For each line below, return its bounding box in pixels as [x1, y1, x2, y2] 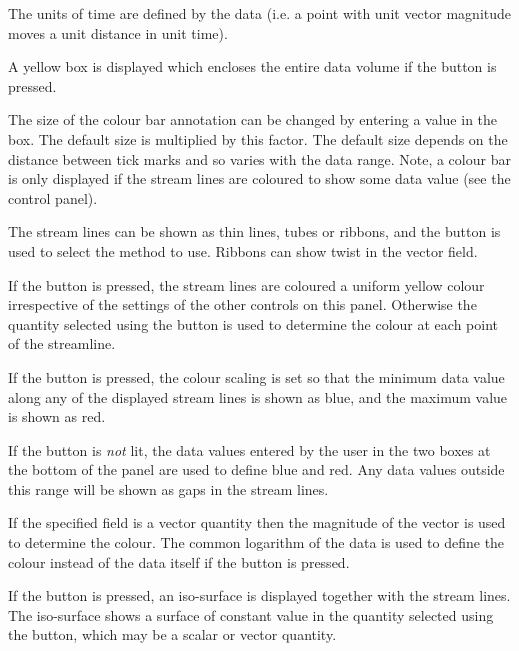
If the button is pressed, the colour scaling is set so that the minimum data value [8, 366, 505, 387]
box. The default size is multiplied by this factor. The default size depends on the [8, 128, 508, 149]
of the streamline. [8, 333, 116, 354]
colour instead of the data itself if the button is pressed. [8, 551, 350, 572]
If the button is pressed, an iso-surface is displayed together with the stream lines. [8, 585, 511, 606]
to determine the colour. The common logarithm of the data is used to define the [8, 532, 505, 553]
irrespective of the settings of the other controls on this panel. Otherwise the [8, 294, 477, 315]
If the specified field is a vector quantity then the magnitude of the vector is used [8, 512, 506, 533]
